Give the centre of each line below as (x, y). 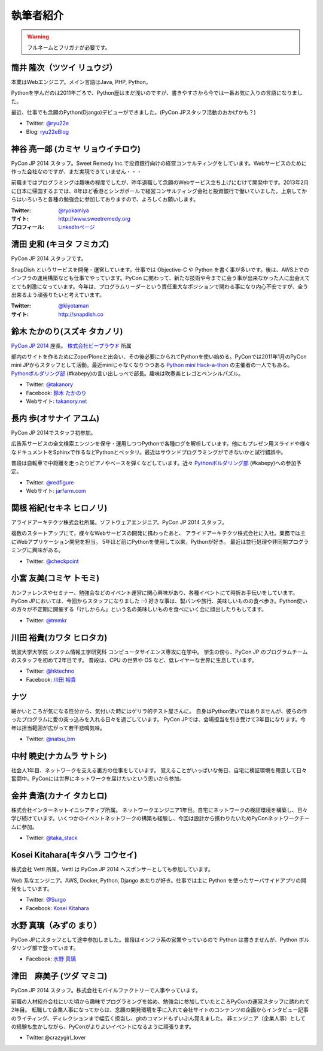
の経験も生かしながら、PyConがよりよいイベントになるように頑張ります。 (103, 1026)
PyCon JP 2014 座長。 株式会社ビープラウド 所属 (71, 345)
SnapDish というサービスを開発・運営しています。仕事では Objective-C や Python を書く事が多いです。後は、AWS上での (160, 269)
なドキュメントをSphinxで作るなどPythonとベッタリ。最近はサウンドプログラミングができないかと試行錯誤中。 (149, 452)
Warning (38, 37)
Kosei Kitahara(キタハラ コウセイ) (74, 855)
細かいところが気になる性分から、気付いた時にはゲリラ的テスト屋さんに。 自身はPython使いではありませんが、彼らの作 (159, 711)
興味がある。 (48, 550)
